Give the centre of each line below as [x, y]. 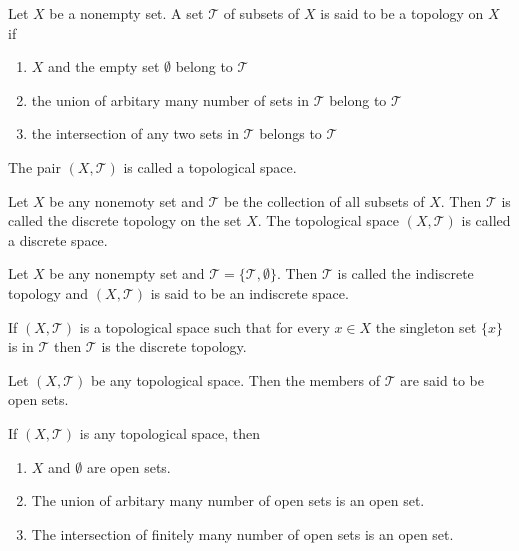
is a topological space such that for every [204, 326]
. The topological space [328, 220]
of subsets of [261, 13]
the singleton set [426, 326]
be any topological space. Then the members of [235, 379]
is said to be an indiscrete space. [249, 292]
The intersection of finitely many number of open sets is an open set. [242, 533]
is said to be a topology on [402, 13]
